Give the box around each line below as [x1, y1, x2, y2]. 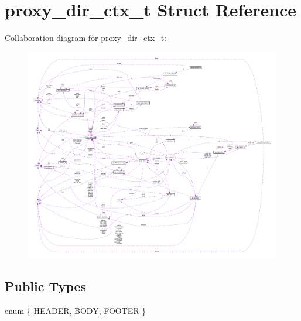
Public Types [5, 276, 87, 295]
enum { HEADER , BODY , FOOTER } [5, 304, 146, 316]
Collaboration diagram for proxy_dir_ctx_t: [5, 32, 166, 44]
